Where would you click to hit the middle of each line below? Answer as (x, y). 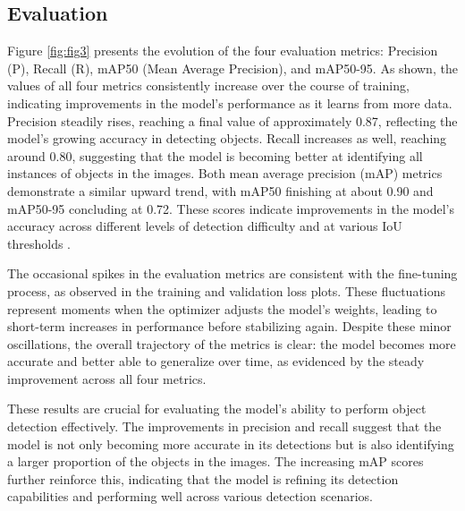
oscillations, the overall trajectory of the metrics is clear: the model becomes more (232, 343)
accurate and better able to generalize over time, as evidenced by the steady (216, 361)
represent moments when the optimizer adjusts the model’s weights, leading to (222, 308)
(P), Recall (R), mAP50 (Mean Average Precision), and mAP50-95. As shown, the (232, 68)
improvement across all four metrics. (107, 378)
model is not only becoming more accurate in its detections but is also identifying (231, 443)
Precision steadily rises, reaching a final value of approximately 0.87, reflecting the (232, 120)
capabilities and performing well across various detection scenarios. (190, 496)
